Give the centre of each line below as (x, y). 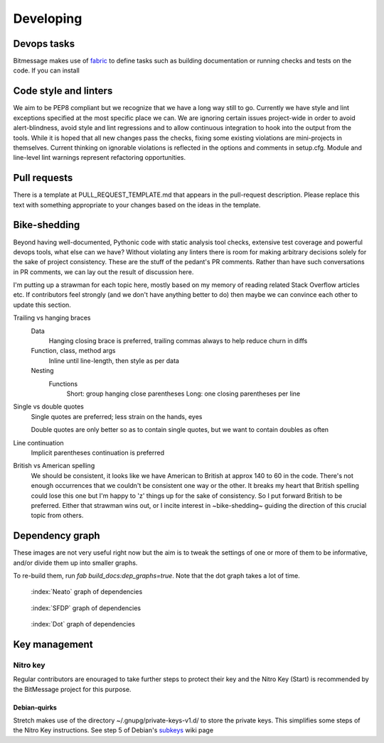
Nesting (42, 371)
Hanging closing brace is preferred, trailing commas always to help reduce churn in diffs (178, 341)
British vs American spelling (54, 466)
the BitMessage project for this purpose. (72, 689)
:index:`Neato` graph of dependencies (87, 592)
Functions (63, 384)
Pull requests (43, 178)
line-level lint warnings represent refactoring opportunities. (100, 158)
